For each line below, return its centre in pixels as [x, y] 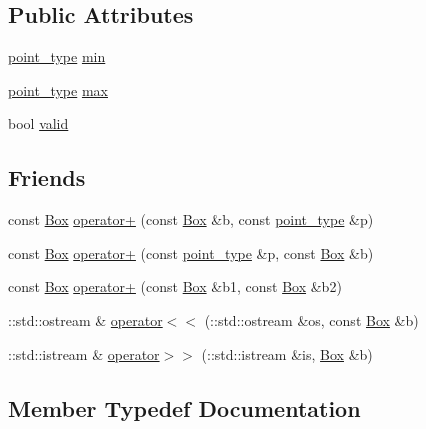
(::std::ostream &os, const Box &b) [311, 319]
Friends [47, 177]
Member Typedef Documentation [184, 407]
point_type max [58, 89]
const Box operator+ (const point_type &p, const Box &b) [191, 252]
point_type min [57, 56]
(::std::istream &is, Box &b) [287, 353]
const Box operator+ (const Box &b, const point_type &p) [191, 219]
